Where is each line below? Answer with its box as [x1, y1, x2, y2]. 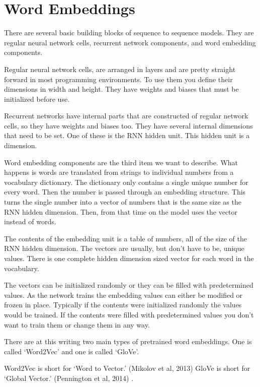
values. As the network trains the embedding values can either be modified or [4, 289, 243, 300]
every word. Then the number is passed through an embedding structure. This [4, 186, 246, 197]
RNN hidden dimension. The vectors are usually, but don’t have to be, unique [4, 243, 244, 253]
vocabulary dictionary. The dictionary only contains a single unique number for [4, 176, 248, 187]
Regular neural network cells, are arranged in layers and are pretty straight [4, 63, 236, 74]
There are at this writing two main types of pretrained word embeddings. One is [4, 336, 252, 347]
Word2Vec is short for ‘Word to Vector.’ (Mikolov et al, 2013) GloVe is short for [4, 363, 250, 373]
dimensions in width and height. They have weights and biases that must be [4, 84, 239, 94]
